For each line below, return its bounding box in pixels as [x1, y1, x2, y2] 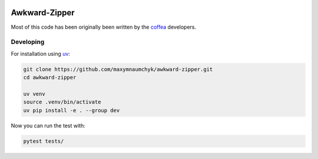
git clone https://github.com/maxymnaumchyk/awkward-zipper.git [23, 66, 213, 73]
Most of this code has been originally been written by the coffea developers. [11, 23, 197, 31]
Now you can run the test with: [11, 122, 85, 129]
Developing [11, 38, 45, 46]
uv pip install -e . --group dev [23, 107, 120, 114]
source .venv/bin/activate [23, 99, 101, 106]
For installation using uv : [11, 50, 71, 57]
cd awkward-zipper [23, 74, 77, 81]
